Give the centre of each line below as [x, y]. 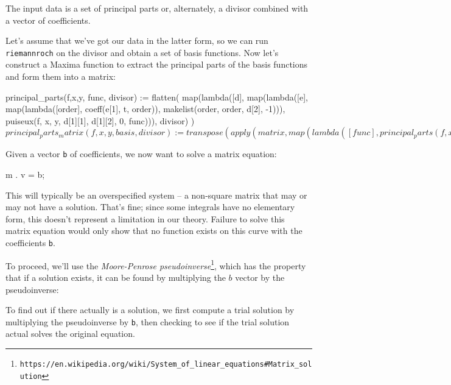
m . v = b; [25, 175]
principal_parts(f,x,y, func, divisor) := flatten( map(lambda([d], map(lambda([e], [157, 97]
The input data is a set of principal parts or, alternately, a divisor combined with [157, 8]
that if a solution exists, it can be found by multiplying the [116, 277]
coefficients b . [30, 243]
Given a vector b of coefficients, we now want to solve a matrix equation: [141, 154]
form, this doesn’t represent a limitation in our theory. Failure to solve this [145, 218]
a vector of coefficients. [48, 20]
